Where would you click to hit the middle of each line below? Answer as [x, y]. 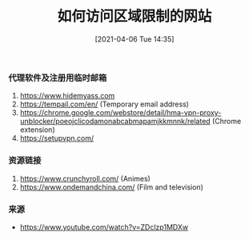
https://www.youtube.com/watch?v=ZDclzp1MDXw [104, 227]
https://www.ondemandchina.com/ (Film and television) [112, 187]
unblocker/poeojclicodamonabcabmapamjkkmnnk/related [115, 122]
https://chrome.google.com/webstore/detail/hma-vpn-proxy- [120, 113]
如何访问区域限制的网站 [135, 16]
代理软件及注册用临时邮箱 [58, 78]
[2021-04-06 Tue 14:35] [135, 39]
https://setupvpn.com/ [57, 138]
